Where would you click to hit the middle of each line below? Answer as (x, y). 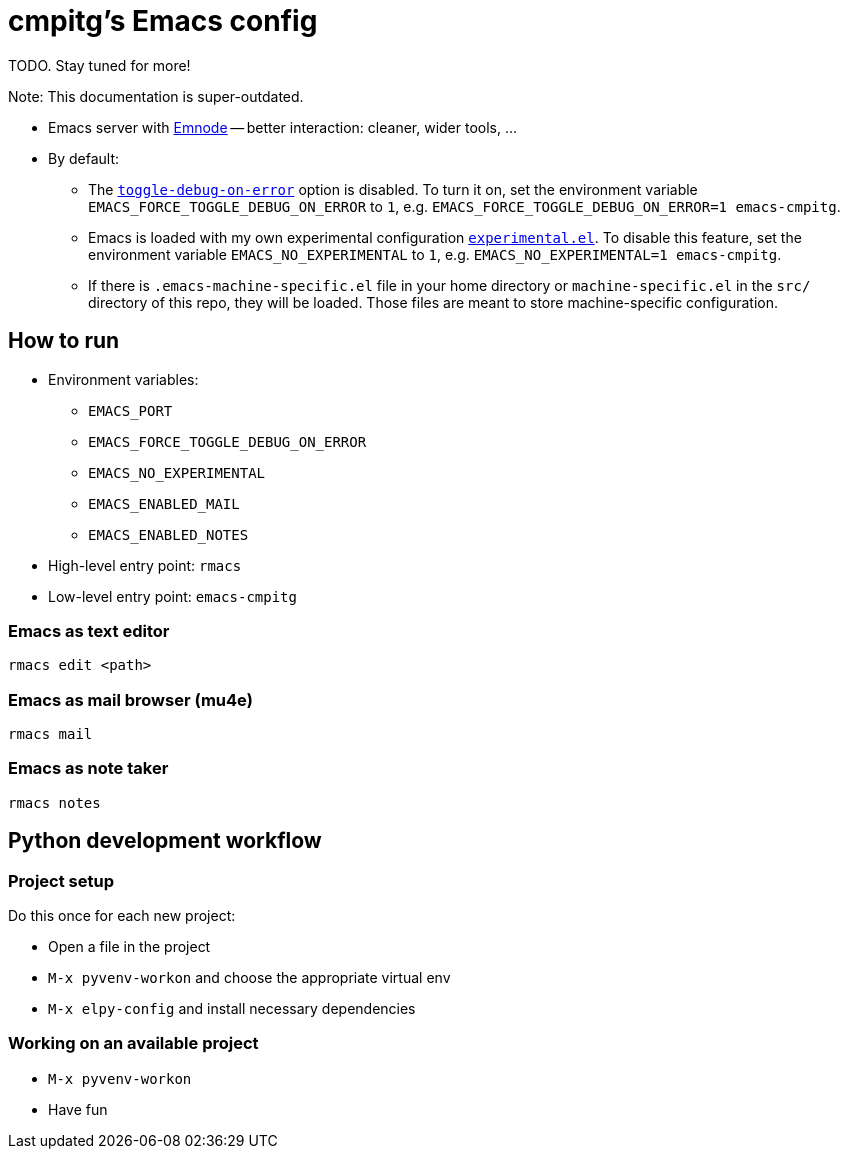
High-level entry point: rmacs (145, 565)
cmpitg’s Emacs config (163, 21)
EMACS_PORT (130, 410)
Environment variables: (123, 379)
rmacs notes (54, 802)
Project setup (61, 880)
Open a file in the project (129, 947)
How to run (64, 341)
